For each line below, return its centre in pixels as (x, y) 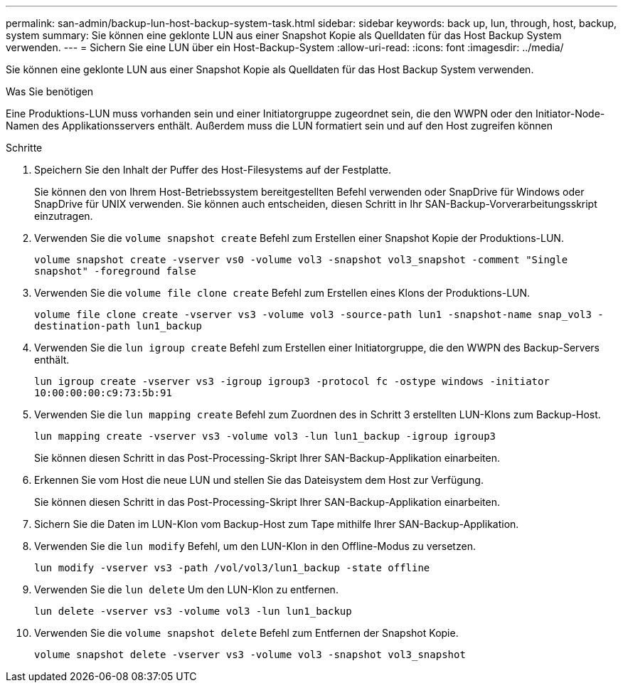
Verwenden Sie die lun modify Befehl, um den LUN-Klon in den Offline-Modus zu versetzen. (255, 546)
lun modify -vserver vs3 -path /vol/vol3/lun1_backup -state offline (232, 568)
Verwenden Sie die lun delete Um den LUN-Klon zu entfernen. (186, 589)
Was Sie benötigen (50, 91)
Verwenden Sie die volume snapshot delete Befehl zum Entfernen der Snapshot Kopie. (246, 633)
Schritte (24, 148)
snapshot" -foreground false (115, 271)
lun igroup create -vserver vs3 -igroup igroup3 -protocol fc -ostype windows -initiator (292, 381)
